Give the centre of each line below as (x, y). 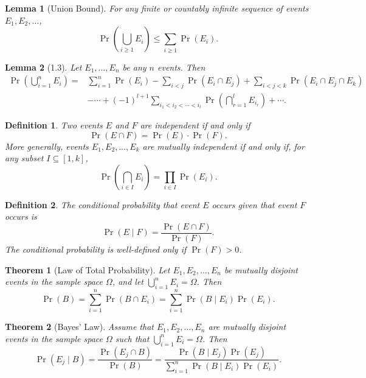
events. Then (181, 67)
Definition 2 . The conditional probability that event (102, 204)
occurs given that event (254, 204)
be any (134, 67)
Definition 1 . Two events (54, 124)
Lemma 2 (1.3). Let (43, 67)
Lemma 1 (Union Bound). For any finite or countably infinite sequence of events (157, 8)
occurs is (21, 216)
